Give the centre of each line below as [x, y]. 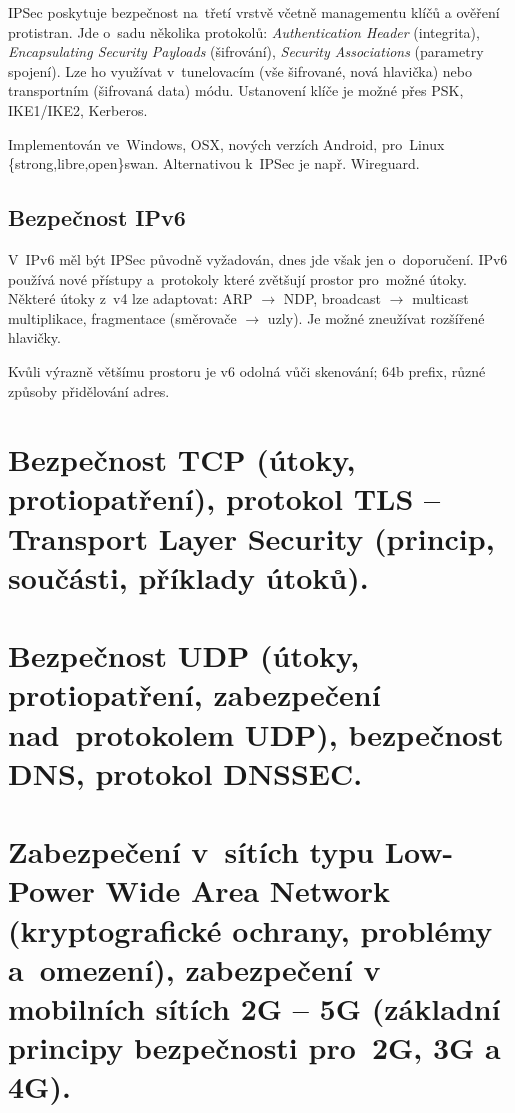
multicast [440, 298]
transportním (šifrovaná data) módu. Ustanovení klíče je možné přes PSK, [236, 90]
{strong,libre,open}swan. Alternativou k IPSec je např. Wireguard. [214, 163]
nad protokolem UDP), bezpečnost [256, 733]
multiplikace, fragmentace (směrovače [122, 317]
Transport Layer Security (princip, [251, 537]
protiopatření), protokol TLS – [224, 498]
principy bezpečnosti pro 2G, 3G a [254, 1047]
